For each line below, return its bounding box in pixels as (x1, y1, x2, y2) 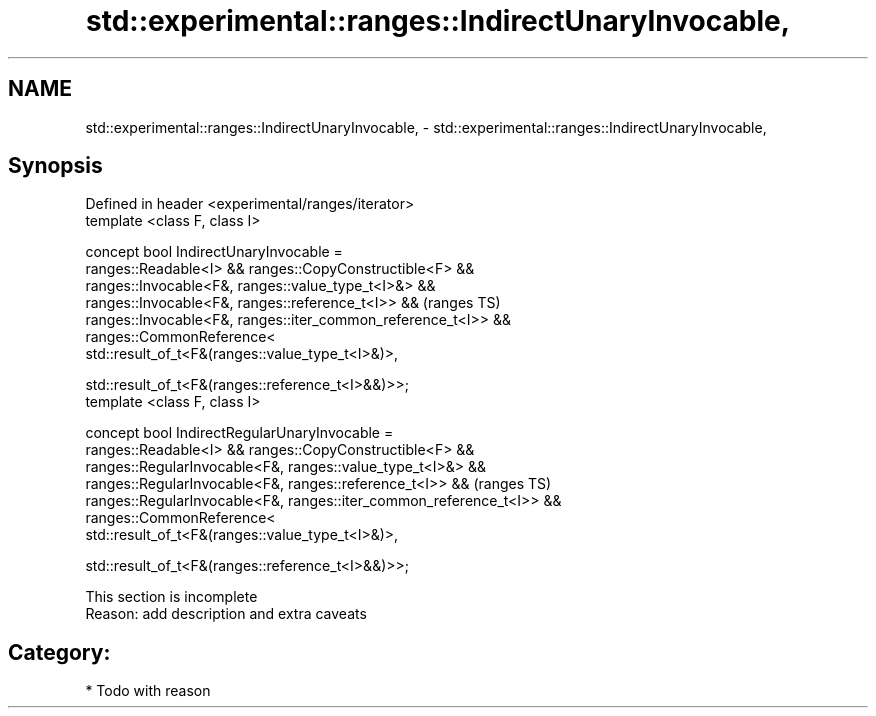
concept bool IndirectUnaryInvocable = (85, 243, 343, 261)
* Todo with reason (85, 682, 211, 700)
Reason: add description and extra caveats (85, 605, 367, 623)
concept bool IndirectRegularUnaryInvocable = (85, 424, 394, 442)
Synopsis (8, 153, 103, 179)
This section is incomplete (85, 588, 258, 606)
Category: (8, 639, 111, 665)
